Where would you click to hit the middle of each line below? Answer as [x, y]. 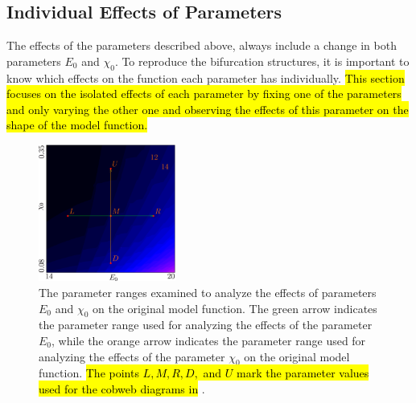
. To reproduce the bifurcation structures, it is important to [262, 61]
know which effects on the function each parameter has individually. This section [206, 77]
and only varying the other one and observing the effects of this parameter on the [208, 109]
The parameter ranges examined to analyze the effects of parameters [208, 292]
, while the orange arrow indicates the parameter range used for [209, 340]
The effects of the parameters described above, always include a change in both [202, 45]
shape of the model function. [77, 125]
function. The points [89, 373]
